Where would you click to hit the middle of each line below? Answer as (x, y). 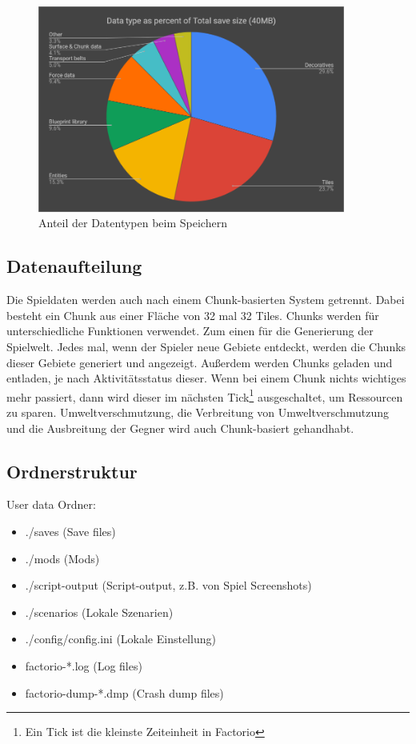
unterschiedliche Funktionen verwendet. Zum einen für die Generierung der (190, 331)
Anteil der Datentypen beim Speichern (133, 223)
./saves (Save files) (70, 531)
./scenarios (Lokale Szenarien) (99, 612)
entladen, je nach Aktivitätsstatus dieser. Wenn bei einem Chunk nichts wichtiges (206, 378)
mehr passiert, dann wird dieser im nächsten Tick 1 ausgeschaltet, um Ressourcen (205, 395)
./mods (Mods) (62, 558)
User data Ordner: (51, 504)
